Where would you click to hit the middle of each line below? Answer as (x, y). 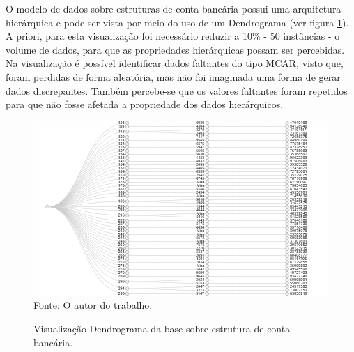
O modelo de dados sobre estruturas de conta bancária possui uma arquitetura (174, 8)
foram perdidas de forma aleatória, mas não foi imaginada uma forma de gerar (173, 76)
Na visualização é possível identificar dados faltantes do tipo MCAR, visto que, (175, 63)
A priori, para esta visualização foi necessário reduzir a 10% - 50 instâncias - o (173, 36)
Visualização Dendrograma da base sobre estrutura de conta (162, 328)
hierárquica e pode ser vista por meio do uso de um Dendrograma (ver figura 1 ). (177, 22)
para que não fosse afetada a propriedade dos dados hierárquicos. (145, 104)
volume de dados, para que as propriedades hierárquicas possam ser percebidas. (175, 49)
